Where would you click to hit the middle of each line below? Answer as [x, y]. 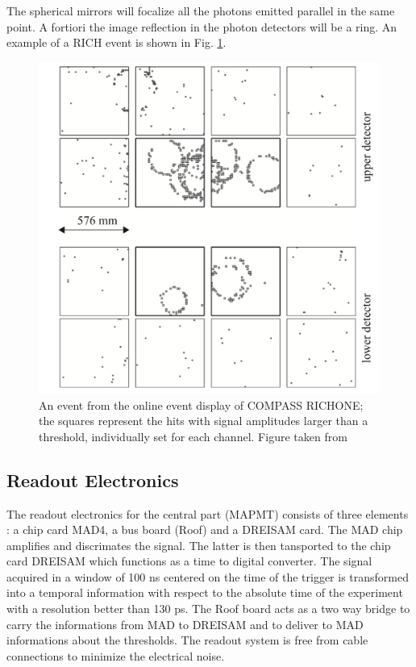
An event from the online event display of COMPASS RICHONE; [201, 404]
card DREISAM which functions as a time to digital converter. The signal [189, 561]
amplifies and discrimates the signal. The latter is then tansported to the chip [199, 545]
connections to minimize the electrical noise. [116, 655]
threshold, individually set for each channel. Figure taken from [193, 436]
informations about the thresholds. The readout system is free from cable [187, 640]
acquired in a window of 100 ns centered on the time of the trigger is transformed [208, 576]
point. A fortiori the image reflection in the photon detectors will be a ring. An [202, 26]
